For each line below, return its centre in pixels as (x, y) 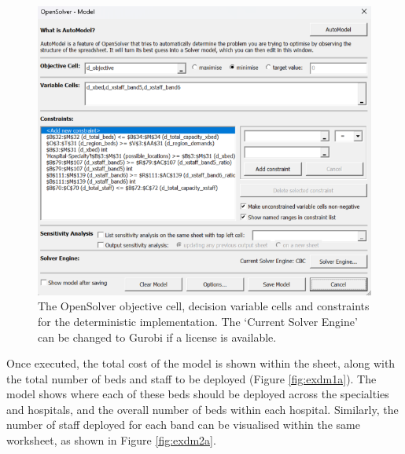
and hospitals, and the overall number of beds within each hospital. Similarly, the (202, 409)
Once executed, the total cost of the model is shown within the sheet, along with (201, 363)
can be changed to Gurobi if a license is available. (157, 337)
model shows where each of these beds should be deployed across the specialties (198, 394)
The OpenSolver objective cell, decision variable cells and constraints (204, 306)
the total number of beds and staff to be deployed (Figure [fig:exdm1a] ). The (191, 378)
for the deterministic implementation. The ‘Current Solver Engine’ (198, 321)
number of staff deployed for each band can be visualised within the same (183, 425)
